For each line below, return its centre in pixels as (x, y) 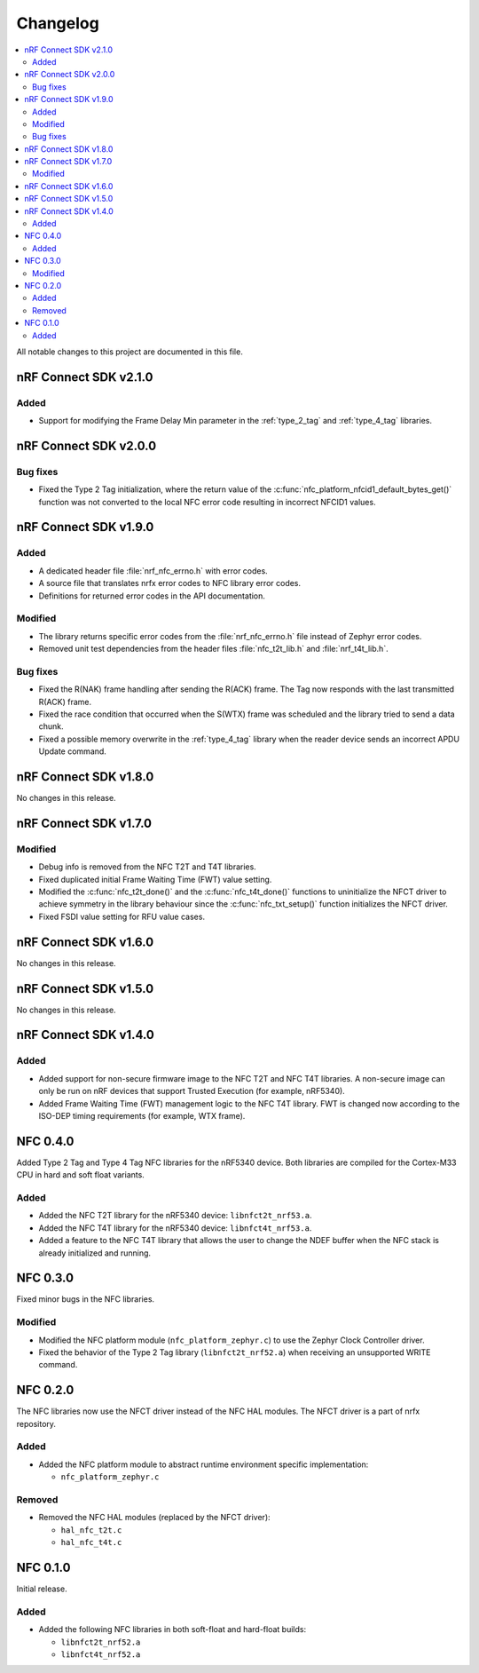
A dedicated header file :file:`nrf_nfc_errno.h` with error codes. (153, 571)
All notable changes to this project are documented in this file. (130, 352)
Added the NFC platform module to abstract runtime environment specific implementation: (204, 1464)
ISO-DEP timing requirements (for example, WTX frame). (142, 1115)
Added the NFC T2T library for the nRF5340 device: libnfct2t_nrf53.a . (175, 1216)
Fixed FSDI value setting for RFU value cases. (122, 916)
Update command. (72, 751)
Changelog (58, 23)
